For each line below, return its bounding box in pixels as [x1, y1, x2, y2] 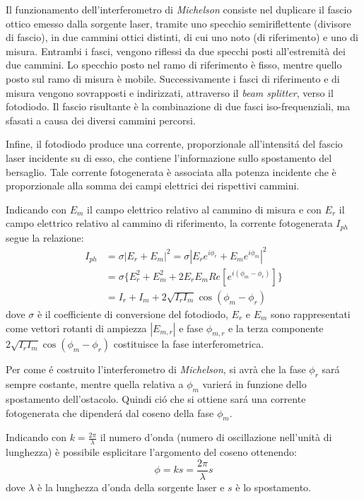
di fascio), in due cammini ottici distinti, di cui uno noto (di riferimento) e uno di [6, 30, 358, 45]
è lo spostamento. [235, 479, 311, 494]
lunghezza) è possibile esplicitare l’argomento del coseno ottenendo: [6, 445, 297, 459]
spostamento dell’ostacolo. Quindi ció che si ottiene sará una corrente [6, 391, 306, 406]
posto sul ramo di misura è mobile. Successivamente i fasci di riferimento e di [6, 71, 340, 86]
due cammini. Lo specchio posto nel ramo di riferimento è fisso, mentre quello [6, 57, 342, 72]
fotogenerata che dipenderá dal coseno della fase [6, 405, 214, 420]
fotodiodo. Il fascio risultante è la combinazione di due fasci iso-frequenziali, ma [6, 99, 351, 114]
